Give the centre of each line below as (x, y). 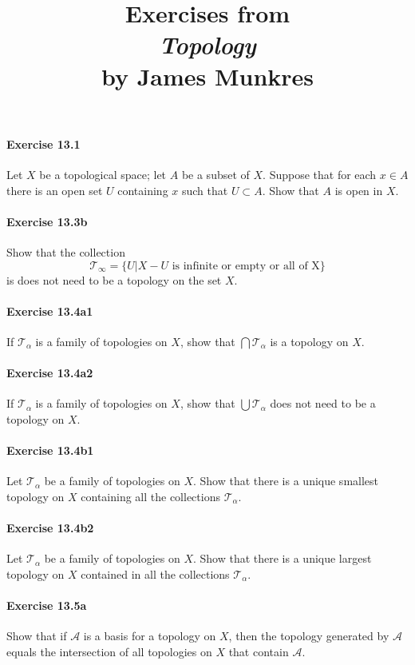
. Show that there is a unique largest (282, 558)
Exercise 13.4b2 (50, 528)
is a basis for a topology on (150, 636)
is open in (359, 190)
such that (205, 190)
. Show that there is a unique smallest (286, 481)
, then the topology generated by (309, 636)
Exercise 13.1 (43, 143)
